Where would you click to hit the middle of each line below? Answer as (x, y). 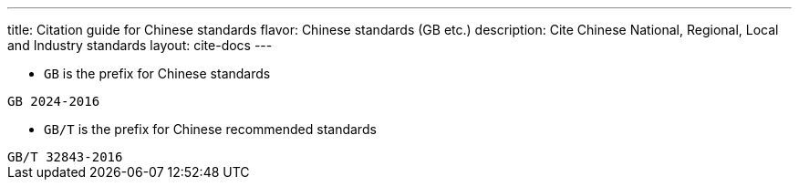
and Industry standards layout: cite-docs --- (140, 45)
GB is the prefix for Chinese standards (157, 73)
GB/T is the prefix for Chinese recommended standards (210, 129)
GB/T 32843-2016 (65, 157)
